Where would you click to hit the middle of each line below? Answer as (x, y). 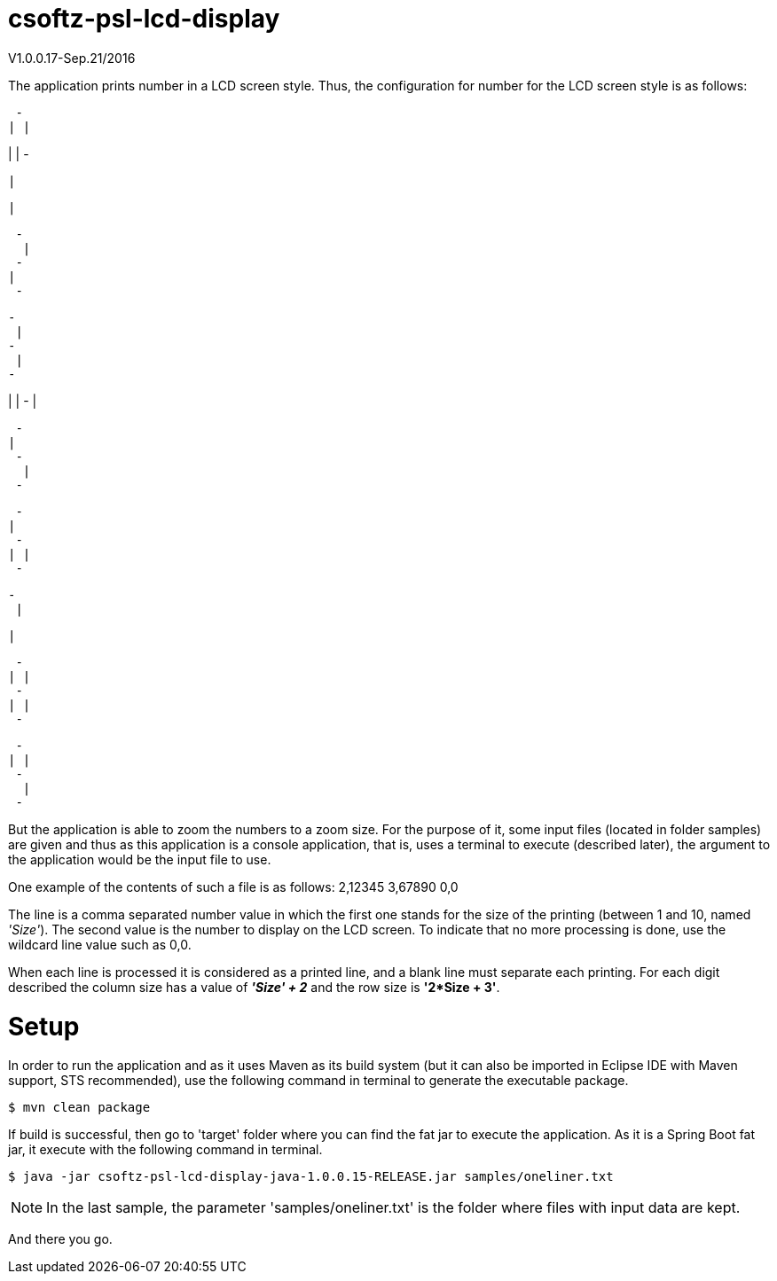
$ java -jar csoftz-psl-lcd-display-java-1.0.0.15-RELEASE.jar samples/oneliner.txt (311, 1177)
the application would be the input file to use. (140, 859)
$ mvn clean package (79, 1108)
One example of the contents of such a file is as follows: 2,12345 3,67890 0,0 (233, 887)
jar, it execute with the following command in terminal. (165, 1150)
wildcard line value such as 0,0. (100, 944)
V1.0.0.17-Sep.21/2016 (72, 58)
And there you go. (60, 1239)
